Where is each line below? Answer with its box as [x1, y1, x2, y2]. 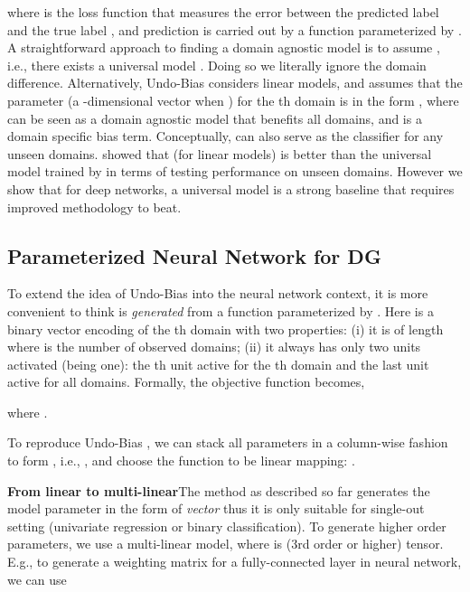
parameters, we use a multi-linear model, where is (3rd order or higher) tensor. [7, 534, 444, 553]
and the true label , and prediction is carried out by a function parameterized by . [7, 20, 462, 39]
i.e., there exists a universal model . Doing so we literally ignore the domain [7, 55, 427, 74]
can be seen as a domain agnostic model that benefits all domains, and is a [7, 108, 422, 127]
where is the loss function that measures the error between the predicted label [7, 3, 439, 21]
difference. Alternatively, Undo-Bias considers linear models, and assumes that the [7, 73, 463, 92]
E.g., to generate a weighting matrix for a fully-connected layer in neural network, [7, 552, 462, 571]
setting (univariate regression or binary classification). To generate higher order [7, 516, 446, 535]
